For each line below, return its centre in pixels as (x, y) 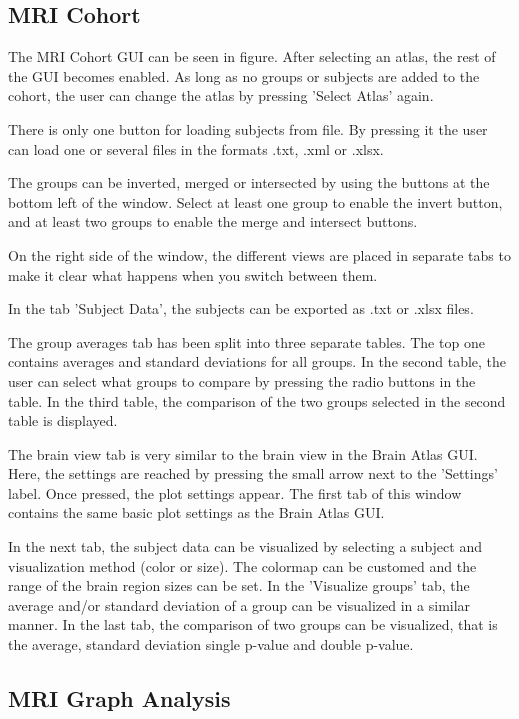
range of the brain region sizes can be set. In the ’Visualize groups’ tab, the (239, 585)
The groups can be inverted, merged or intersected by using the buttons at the (249, 182)
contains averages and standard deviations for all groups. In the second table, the (257, 361)
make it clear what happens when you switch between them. (193, 274)
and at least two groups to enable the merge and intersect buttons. (213, 221)
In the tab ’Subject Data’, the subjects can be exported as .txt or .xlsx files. (241, 308)
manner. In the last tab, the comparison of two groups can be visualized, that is (253, 624)
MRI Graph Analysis (119, 698)
